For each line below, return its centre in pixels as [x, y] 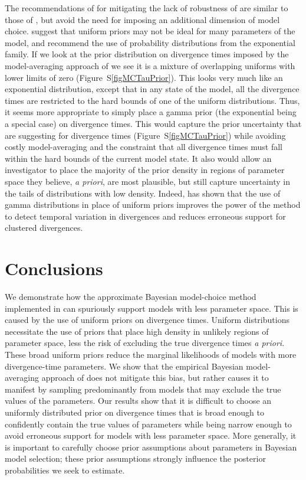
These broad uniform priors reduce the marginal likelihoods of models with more [151, 354]
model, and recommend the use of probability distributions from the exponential [150, 42]
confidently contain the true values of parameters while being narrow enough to [148, 424]
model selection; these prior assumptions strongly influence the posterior [135, 458]
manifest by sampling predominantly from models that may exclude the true [143, 389]
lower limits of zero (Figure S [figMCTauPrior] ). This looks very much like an [144, 77]
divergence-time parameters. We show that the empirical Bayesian [124, 366]
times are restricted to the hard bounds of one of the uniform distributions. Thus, [152, 100]
